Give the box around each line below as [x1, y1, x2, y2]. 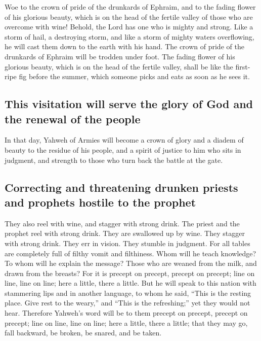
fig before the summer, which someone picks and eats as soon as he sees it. [19, 71, 250, 82]
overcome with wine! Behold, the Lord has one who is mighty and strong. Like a [5, 21, 253, 32]
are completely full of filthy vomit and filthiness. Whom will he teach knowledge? [5, 248, 256, 258]
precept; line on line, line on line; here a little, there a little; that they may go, [5, 317, 248, 328]
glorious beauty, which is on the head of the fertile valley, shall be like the [5, 61, 233, 72]
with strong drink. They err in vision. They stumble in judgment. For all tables [5, 237, 250, 248]
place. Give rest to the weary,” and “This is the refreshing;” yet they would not [5, 297, 250, 308]
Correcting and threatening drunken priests [5, 179, 238, 195]
